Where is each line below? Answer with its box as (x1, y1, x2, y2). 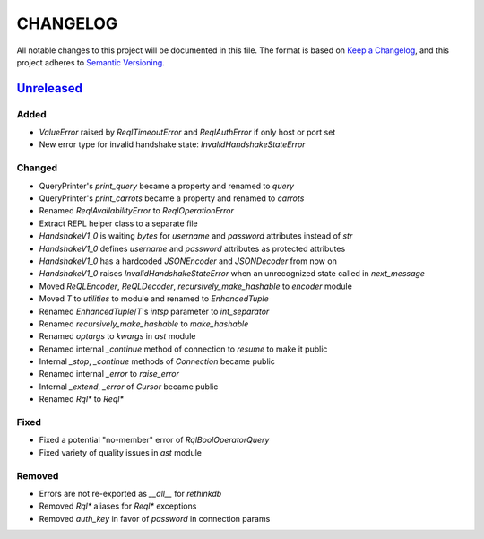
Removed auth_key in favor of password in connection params (39, 513, 271, 524)
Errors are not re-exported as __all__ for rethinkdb (39, 488, 222, 499)
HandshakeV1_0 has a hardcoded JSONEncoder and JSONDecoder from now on (39, 256, 338, 266)
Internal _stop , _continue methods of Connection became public (39, 356, 275, 367)
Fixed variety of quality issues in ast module (39, 447, 202, 457)
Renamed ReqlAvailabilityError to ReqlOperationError (39, 205, 235, 216)
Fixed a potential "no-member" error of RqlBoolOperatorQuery (39, 435, 270, 446)
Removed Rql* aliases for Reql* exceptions (39, 500, 197, 511)
